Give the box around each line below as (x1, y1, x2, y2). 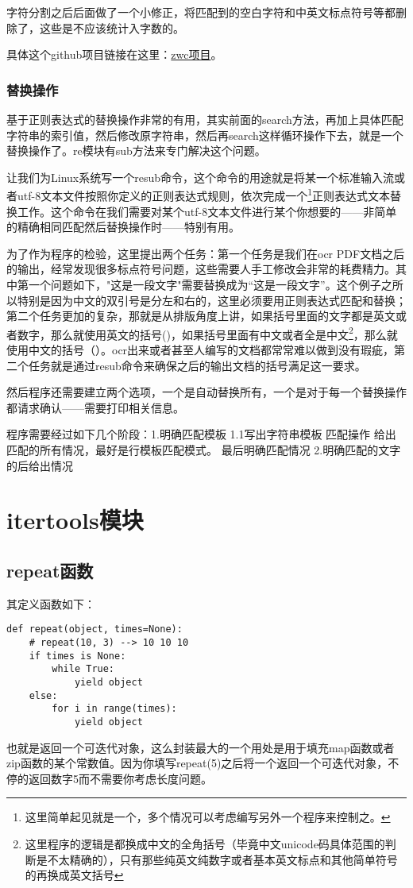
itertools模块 (6, 504, 144, 536)
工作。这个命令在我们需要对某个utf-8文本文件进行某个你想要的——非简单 (17, 203, 397, 219)
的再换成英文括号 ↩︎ (25, 867, 124, 883)
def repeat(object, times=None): (6, 624, 183, 635)
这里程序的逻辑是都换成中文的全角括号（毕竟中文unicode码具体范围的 (25, 835, 385, 851)
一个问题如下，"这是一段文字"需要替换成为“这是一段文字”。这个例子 (28, 276, 381, 292)
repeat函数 (6, 558, 94, 582)
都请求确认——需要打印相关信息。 (6, 399, 184, 415)
